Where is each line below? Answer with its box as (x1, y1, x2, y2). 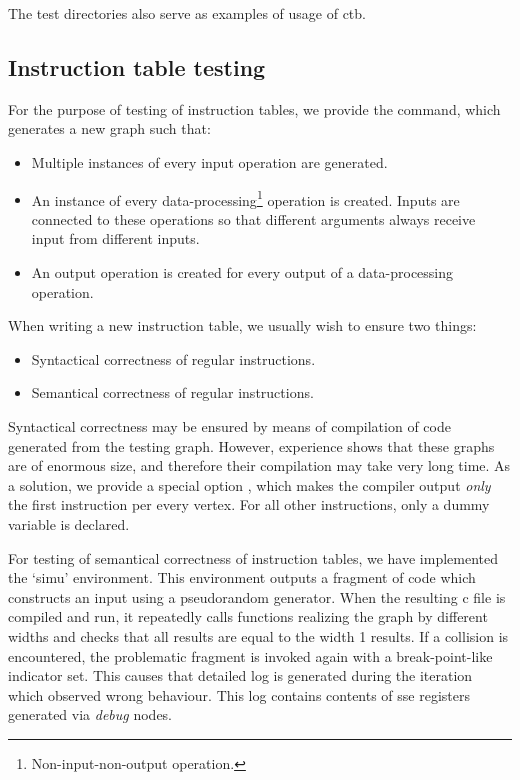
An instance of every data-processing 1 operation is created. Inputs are (31, 186, 460, 210)
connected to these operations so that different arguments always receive (31, 208, 476, 229)
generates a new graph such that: (8, 118, 211, 139)
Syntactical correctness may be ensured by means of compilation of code (8, 415, 451, 436)
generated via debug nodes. (8, 704, 173, 725)
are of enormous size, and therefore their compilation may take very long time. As (8, 455, 511, 476)
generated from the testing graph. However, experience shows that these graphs (8, 435, 495, 456)
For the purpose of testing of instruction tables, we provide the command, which (8, 98, 501, 119)
